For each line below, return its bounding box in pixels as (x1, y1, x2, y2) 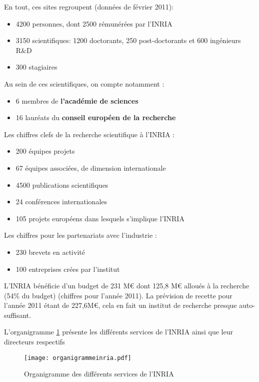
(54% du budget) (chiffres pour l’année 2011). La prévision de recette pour (4, 290, 232, 300)
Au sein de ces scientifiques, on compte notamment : (4, 78, 164, 89)
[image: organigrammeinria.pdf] (24, 354, 131, 361)
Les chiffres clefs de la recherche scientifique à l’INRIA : (4, 129, 175, 139)
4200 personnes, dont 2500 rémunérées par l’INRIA (15, 18, 172, 29)
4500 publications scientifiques (15, 179, 108, 190)
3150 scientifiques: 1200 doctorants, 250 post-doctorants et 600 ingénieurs (15, 35, 241, 46)
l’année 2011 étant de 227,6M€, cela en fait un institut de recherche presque (4, 300, 237, 310)
